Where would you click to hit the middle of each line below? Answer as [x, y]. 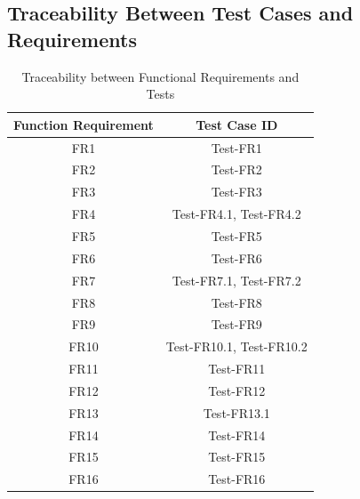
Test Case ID [237, 124]
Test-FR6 [236, 258]
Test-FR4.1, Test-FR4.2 [236, 214]
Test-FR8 [236, 302]
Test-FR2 [236, 169]
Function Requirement [84, 124]
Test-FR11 [237, 369]
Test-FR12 [237, 390]
